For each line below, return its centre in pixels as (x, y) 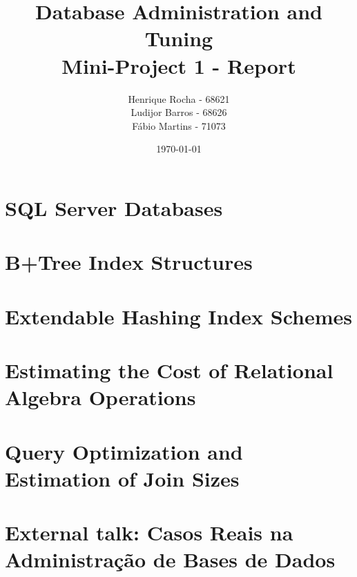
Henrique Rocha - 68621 (179, 98)
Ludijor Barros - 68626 (179, 112)
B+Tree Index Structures (129, 262)
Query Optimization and (124, 451)
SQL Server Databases (114, 207)
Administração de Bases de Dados (170, 559)
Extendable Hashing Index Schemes (178, 316)
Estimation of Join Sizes (122, 478)
